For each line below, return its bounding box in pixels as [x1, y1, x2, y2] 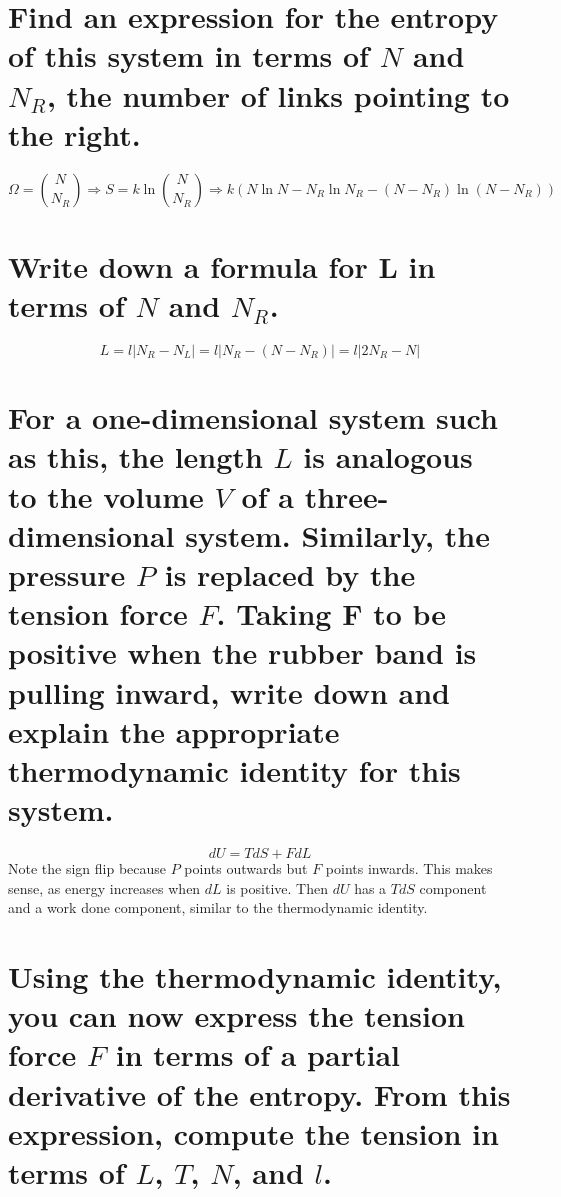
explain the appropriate [8, 710, 340, 751]
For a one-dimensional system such [8, 397, 498, 438]
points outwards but [184, 858, 308, 878]
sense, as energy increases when [8, 877, 201, 898]
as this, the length [8, 436, 263, 477]
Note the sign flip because [8, 858, 167, 878]
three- [304, 475, 389, 516]
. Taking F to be [216, 593, 447, 634]
